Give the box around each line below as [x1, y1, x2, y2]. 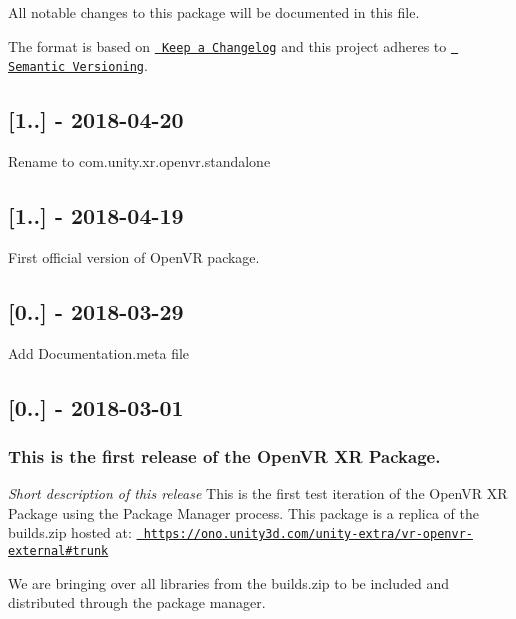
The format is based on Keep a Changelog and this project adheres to [8, 35, 447, 56]
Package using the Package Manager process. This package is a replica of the [8, 502, 480, 523]
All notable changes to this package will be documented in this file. [8, 2, 420, 22]
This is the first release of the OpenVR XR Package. [8, 444, 441, 468]
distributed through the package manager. [8, 592, 266, 613]
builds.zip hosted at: [8, 522, 132, 543]
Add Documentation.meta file [8, 342, 190, 363]
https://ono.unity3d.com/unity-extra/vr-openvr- [143, 527, 473, 542]
